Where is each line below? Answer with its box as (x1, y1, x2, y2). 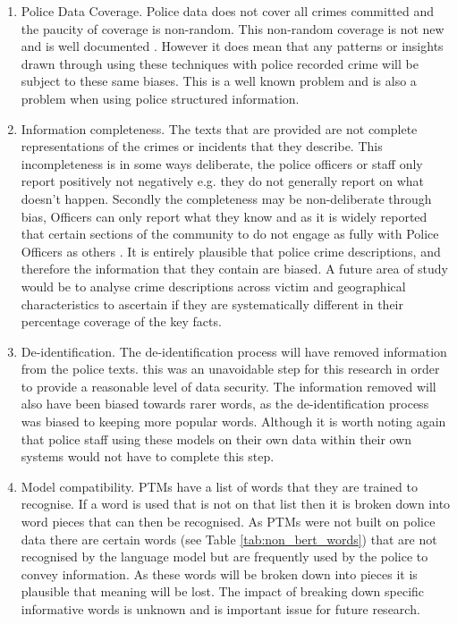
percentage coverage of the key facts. (21, 312, 222, 331)
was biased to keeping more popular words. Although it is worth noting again (21, 412, 446, 431)
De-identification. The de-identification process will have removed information (21, 342, 447, 360)
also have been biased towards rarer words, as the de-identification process (21, 394, 429, 413)
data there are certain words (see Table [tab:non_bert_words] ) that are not (21, 529, 437, 548)
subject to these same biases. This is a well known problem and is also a (21, 72, 417, 90)
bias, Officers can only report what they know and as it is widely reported (21, 207, 427, 225)
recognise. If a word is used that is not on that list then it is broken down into (21, 494, 451, 513)
